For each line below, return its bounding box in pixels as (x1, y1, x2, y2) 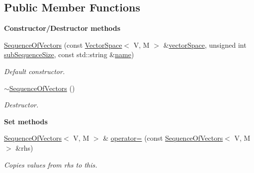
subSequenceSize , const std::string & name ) (4, 49, 134, 60)
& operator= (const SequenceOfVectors (103, 133, 223, 143)
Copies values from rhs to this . (4, 159, 97, 170)
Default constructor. (4, 66, 65, 76)
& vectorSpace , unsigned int (163, 39, 247, 50)
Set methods (4, 116, 48, 126)
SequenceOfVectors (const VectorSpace (4, 39, 122, 50)
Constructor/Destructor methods (4, 23, 121, 33)
